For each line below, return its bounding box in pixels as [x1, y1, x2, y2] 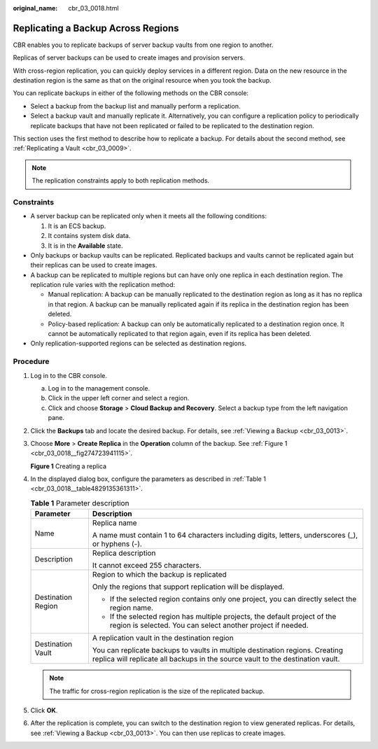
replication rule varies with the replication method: [30, 281, 176, 289]
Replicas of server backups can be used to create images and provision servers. [13, 53, 245, 62]
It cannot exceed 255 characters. [92, 561, 202, 570]
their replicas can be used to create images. [30, 261, 157, 269]
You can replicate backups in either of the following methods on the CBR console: [13, 89, 248, 97]
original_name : [13, 4, 58, 12]
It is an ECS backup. [48, 221, 106, 230]
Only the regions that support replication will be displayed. [92, 582, 285, 591]
